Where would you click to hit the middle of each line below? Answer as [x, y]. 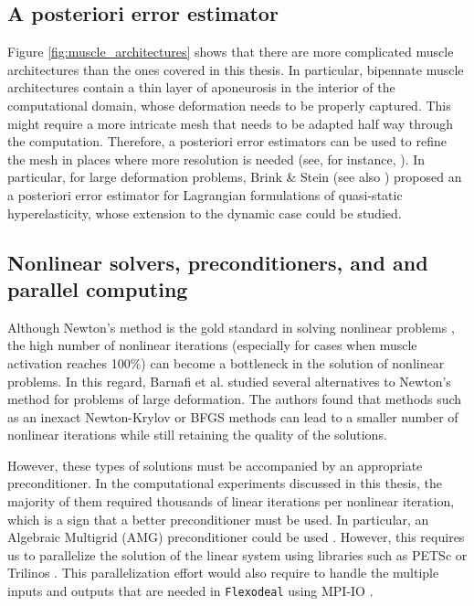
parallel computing [98, 288]
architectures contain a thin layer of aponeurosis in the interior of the [201, 87]
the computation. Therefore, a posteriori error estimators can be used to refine [227, 141]
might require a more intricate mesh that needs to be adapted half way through [231, 123]
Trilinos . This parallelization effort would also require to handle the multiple [223, 573]
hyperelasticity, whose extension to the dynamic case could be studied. [205, 213]
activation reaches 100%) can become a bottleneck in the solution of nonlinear [226, 362]
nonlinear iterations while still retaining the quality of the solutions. [197, 435]
